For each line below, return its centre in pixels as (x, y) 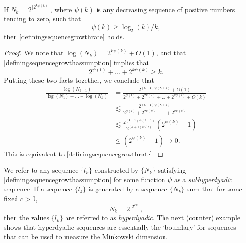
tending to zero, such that (42, 19)
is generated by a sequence (128, 189)
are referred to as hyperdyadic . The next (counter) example (153, 217)
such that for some (214, 189)
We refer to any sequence (41, 170)
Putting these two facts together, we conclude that (79, 80)
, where (61, 9)
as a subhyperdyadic (203, 179)
